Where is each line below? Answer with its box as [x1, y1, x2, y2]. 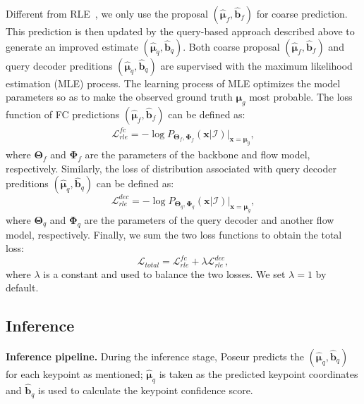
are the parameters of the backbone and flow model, [85, 147, 310, 162]
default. [6, 280, 39, 295]
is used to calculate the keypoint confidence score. [38, 383, 253, 398]
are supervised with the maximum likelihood [160, 58, 353, 72]
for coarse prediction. [256, 6, 348, 20]
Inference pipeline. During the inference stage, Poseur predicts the [6, 349, 304, 364]
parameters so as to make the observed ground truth [6, 89, 233, 104]
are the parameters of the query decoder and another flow [84, 212, 334, 227]
